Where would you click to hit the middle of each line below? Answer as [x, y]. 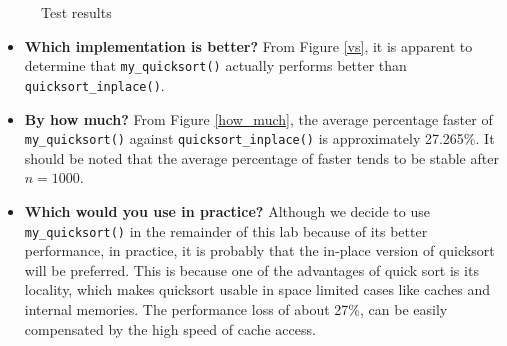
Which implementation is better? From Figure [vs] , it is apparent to [248, 45]
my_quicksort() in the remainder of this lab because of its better [226, 230]
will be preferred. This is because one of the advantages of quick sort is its [251, 269]
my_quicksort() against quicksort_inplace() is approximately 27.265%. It [259, 138]
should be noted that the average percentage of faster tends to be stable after [261, 157]
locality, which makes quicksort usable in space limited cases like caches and [257, 289]
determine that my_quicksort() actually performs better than [215, 65]
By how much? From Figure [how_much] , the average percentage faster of [258, 118]
